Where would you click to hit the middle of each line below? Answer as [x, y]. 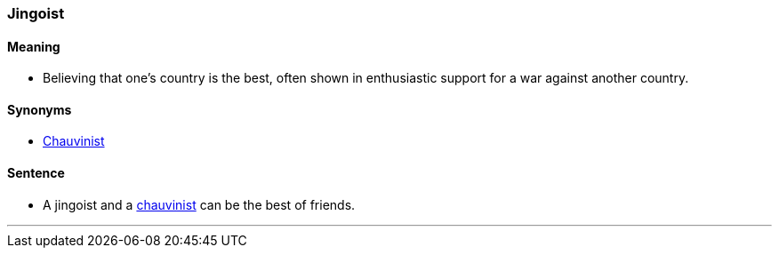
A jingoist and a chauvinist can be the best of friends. [199, 204]
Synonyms [40, 109]
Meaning [34, 46]
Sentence [36, 173]
